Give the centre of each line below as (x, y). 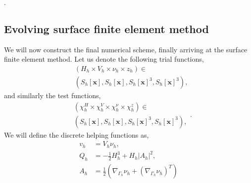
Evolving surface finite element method (106, 28)
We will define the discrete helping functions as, (76, 134)
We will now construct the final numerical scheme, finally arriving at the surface (126, 49)
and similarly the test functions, (52, 95)
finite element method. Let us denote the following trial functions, (104, 59)
